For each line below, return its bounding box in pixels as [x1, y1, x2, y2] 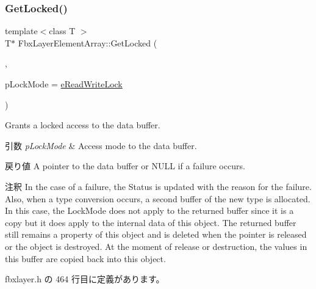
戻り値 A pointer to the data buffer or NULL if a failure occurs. [5, 159, 245, 172]
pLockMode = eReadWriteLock [5, 78, 123, 90]
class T [49, 24, 76, 37]
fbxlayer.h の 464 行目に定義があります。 [5, 273, 165, 285]
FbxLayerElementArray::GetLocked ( [18, 36, 157, 49]
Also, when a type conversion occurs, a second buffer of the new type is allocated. [5, 192, 311, 205]
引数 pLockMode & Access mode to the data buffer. [5, 139, 197, 152]
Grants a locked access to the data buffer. [5, 119, 160, 131]
